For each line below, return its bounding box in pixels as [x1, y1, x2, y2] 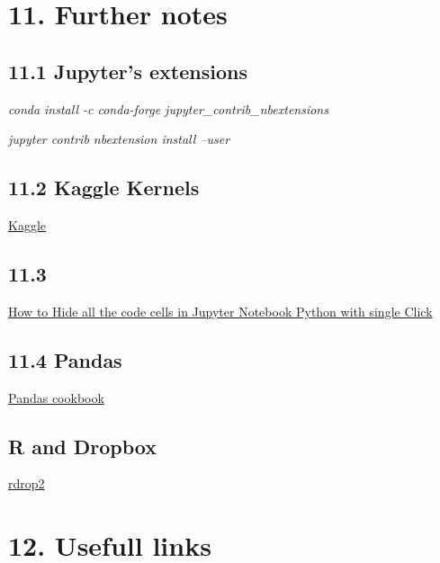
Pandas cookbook [8, 388, 104, 407]
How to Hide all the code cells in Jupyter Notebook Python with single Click [8, 301, 433, 320]
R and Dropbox [8, 432, 157, 460]
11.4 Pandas [8, 345, 122, 373]
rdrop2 [8, 474, 45, 493]
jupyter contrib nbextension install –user [8, 130, 230, 148]
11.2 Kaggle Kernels [8, 174, 200, 201]
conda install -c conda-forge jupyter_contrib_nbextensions [8, 99, 328, 118]
